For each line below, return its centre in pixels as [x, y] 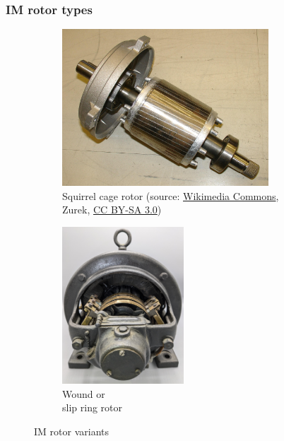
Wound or [84, 393]
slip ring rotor [92, 407]
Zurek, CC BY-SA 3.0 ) [112, 210]
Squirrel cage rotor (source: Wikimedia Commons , [171, 195]
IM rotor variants [71, 431]
